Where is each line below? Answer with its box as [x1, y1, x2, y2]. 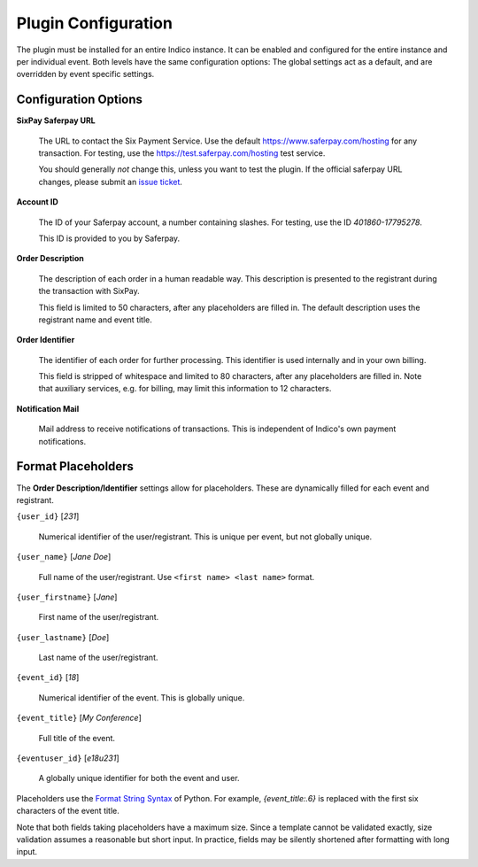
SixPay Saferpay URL [16, 115, 96, 126]
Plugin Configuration [16, 13, 173, 33]
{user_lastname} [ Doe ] [16, 631, 110, 642]
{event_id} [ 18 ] [16, 672, 80, 683]
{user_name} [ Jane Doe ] [16, 552, 112, 562]
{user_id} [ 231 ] [16, 511, 80, 522]
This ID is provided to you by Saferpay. [38, 233, 181, 244]
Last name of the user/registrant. [38, 652, 158, 663]
